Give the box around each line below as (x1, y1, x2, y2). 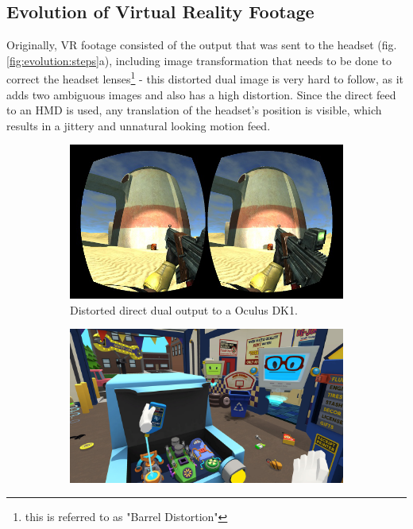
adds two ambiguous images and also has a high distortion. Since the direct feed (6, 86, 396, 102)
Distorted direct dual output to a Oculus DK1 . (70, 301, 298, 318)
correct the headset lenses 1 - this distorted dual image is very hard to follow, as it (6, 68, 404, 87)
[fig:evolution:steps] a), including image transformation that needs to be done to (6, 52, 392, 68)
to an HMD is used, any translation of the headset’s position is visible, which (6, 102, 382, 118)
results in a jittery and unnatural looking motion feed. (6, 117, 271, 133)
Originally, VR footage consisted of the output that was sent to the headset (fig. (6, 37, 397, 53)
